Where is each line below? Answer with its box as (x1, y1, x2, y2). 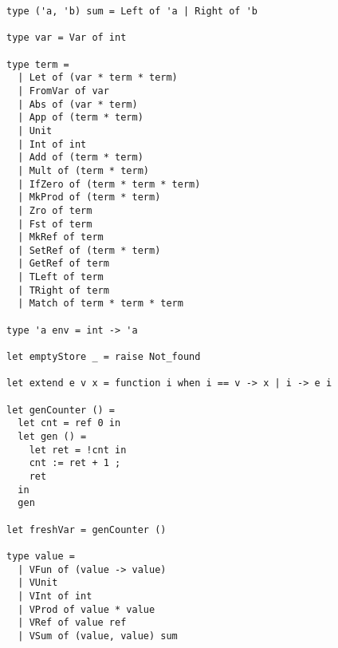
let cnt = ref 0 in (18, 417, 121, 429)
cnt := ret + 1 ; (29, 457, 121, 469)
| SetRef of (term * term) (18, 244, 161, 256)
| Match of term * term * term (18, 298, 183, 310)
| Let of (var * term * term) (18, 72, 178, 84)
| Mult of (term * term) (18, 164, 149, 176)
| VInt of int (18, 590, 92, 602)
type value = (6, 550, 75, 562)
